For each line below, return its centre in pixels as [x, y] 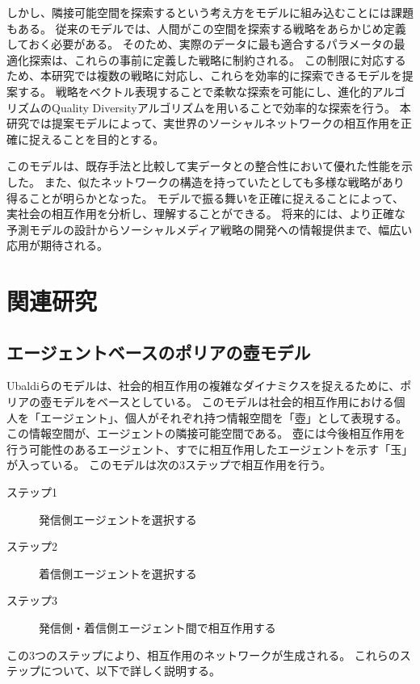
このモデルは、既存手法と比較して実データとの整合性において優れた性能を [204, 166]
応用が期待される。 [57, 245]
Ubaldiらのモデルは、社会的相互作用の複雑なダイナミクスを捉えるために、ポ [209, 386]
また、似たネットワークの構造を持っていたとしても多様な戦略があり [224, 181]
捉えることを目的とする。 [97, 138]
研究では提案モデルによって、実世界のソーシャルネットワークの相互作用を [204, 123]
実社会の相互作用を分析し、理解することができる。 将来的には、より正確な [206, 214]
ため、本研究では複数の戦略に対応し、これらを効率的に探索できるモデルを [204, 76]
